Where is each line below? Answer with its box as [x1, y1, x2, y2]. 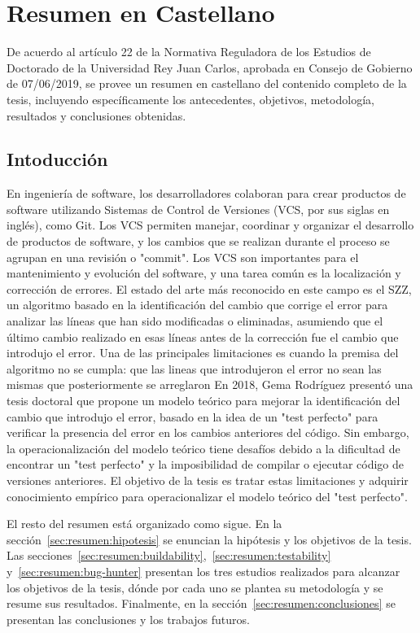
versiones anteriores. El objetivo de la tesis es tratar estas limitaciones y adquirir [7, 471, 409, 488]
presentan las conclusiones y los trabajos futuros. [7, 610, 250, 627]
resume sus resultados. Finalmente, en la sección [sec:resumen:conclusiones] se [7, 595, 396, 612]
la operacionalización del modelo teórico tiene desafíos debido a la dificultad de [7, 439, 400, 456]
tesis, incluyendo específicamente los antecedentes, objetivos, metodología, [7, 90, 374, 107]
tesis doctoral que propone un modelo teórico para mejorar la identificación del [7, 392, 400, 409]
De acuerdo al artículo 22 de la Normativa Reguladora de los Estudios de [7, 43, 371, 60]
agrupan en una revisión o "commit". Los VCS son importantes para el [7, 248, 359, 265]
